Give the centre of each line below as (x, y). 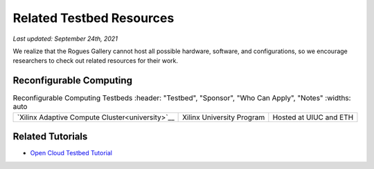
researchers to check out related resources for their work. (96, 61)
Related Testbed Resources (93, 18)
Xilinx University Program (224, 117)
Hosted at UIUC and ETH (313, 117)
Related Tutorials (50, 137)
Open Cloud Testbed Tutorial (71, 153)
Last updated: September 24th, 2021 (65, 39)
